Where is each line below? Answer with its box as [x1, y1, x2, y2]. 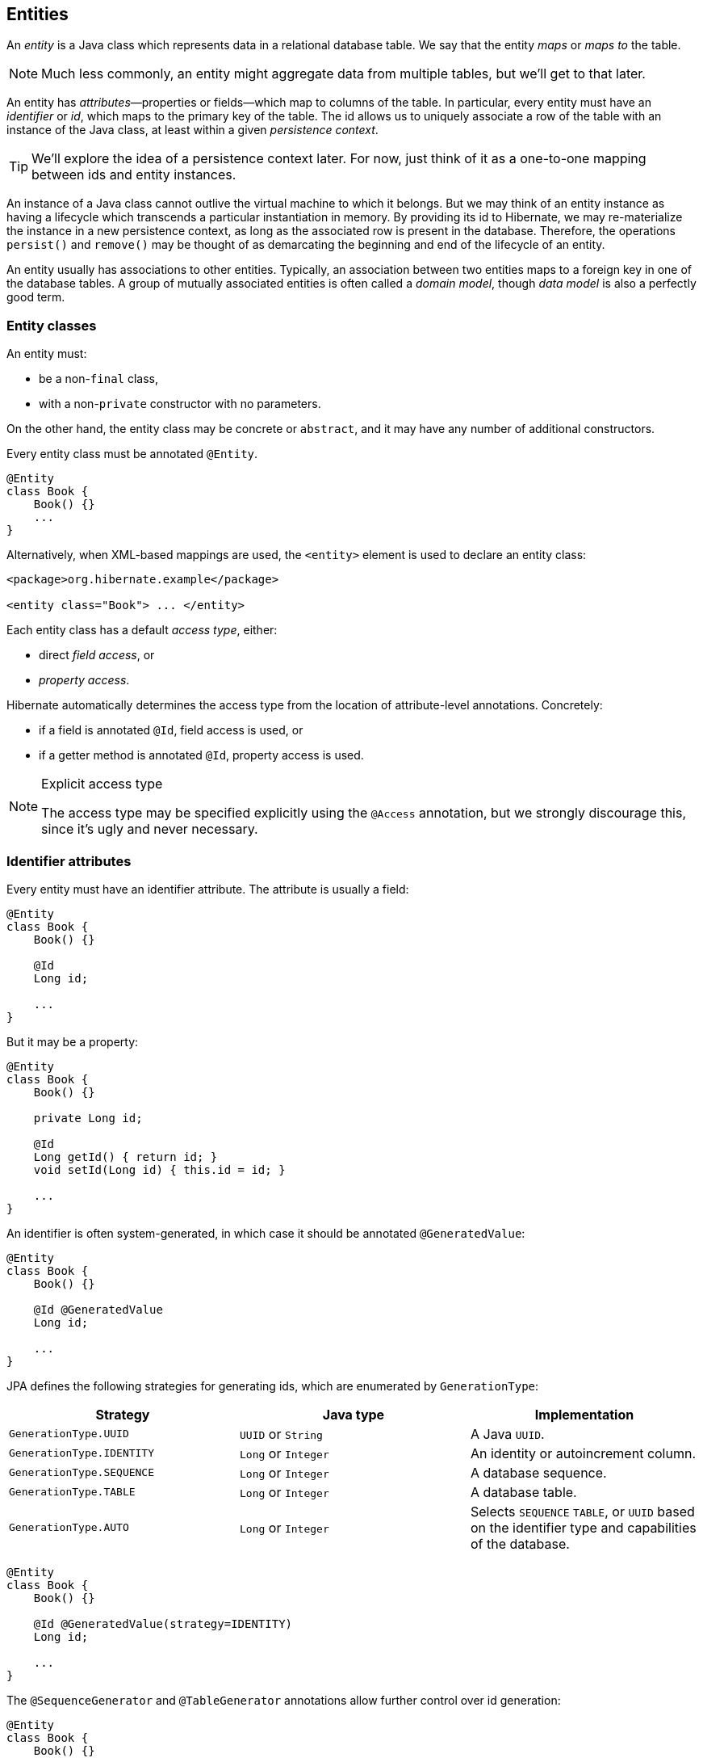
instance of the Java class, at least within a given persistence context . [6, 123, 379, 137]
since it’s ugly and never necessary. [41, 821, 258, 838]
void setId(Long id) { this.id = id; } [33, 1163, 286, 1176]
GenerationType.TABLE [9, 1486, 136, 1499]
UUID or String [239, 1425, 323, 1442]
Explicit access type [41, 776, 163, 793]
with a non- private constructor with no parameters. [39, 397, 321, 411]
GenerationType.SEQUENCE [9, 1466, 155, 1479]
